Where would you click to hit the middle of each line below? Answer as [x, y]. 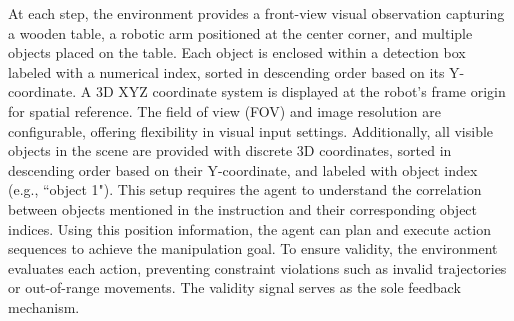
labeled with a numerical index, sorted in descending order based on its [226, 71]
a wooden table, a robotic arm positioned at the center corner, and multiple [240, 32]
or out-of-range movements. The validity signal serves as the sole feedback [234, 287]
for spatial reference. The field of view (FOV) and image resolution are [224, 110]
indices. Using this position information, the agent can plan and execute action [249, 228]
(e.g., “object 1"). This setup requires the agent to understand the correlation [245, 189]
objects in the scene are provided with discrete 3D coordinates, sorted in [230, 150]
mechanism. [44, 306]
